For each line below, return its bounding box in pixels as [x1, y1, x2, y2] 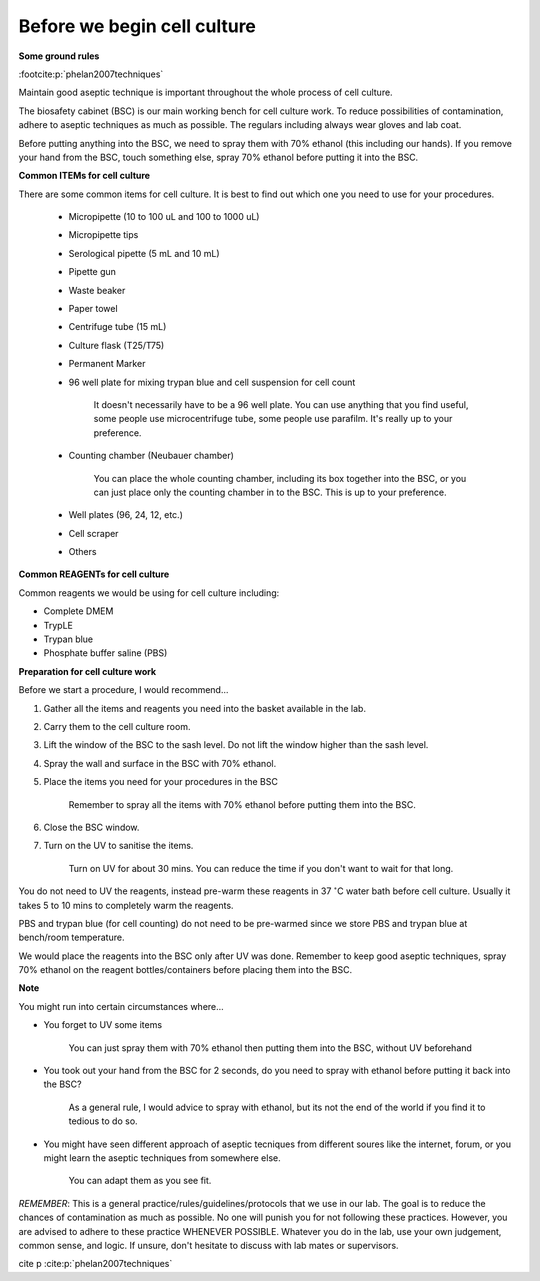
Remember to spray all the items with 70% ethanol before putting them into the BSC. [68, 798, 417, 810]
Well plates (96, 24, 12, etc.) [68, 509, 184, 521]
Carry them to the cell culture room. [43, 721, 191, 732]
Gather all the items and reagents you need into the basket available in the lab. [43, 702, 367, 714]
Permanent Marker [68, 358, 146, 370]
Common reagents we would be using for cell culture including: [18, 586, 280, 599]
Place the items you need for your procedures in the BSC [43, 776, 279, 788]
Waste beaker [68, 284, 126, 296]
